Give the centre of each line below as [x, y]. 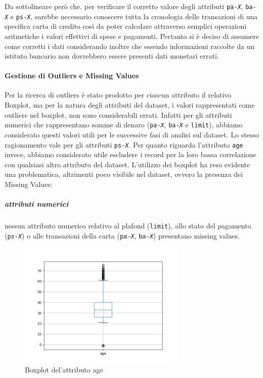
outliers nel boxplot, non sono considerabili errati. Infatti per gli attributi [118, 114]
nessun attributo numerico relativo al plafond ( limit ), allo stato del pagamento [128, 226]
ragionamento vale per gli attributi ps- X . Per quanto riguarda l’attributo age [124, 144]
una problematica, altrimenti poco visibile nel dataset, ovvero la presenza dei [124, 174]
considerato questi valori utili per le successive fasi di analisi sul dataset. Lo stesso [132, 134]
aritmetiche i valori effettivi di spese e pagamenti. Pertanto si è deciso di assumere [132, 36]
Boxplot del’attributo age [64, 369]
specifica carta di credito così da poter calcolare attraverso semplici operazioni [126, 26]
